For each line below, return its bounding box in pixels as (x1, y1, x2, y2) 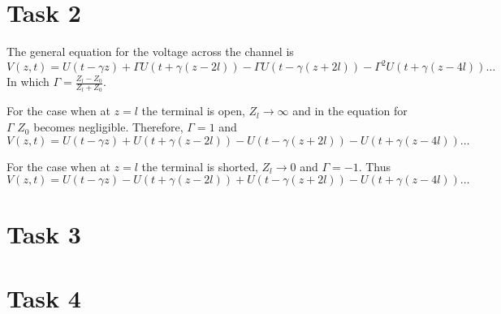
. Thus (358, 157, 391, 174)
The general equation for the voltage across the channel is (6, 43, 294, 60)
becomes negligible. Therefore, (33, 118, 184, 135)
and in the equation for (292, 102, 408, 119)
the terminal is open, (141, 102, 245, 119)
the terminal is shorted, (141, 157, 258, 174)
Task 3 (6, 217, 81, 251)
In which (6, 73, 50, 90)
